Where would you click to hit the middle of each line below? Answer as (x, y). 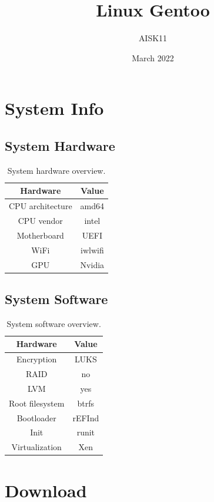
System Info (54, 108)
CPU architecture (41, 206)
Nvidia (92, 264)
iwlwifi (92, 250)
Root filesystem (37, 403)
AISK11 (153, 38)
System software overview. (54, 323)
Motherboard (40, 235)
